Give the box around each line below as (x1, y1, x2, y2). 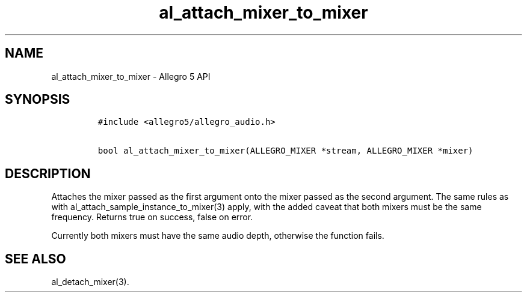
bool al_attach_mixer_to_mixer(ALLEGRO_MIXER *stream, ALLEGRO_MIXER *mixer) (97, 146, 473, 156)
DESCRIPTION (5, 166, 91, 181)
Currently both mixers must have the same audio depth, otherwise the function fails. (51, 230, 384, 241)
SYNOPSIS (5, 92, 70, 107)
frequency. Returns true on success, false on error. (51, 212, 253, 223)
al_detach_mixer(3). (51, 277, 129, 287)
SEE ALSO (5, 251, 66, 266)
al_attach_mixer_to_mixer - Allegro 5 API (51, 71, 211, 82)
